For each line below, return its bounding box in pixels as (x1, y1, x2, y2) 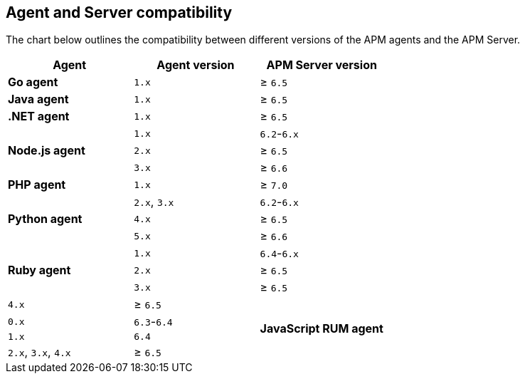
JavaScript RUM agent (260, 321, 383, 336)
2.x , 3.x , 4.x (8, 345, 71, 360)
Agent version (157, 58, 235, 73)
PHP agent (8, 177, 66, 192)
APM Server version (266, 58, 377, 73)
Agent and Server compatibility (6, 4, 233, 21)
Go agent (8, 75, 58, 90)
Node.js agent (8, 143, 85, 158)
